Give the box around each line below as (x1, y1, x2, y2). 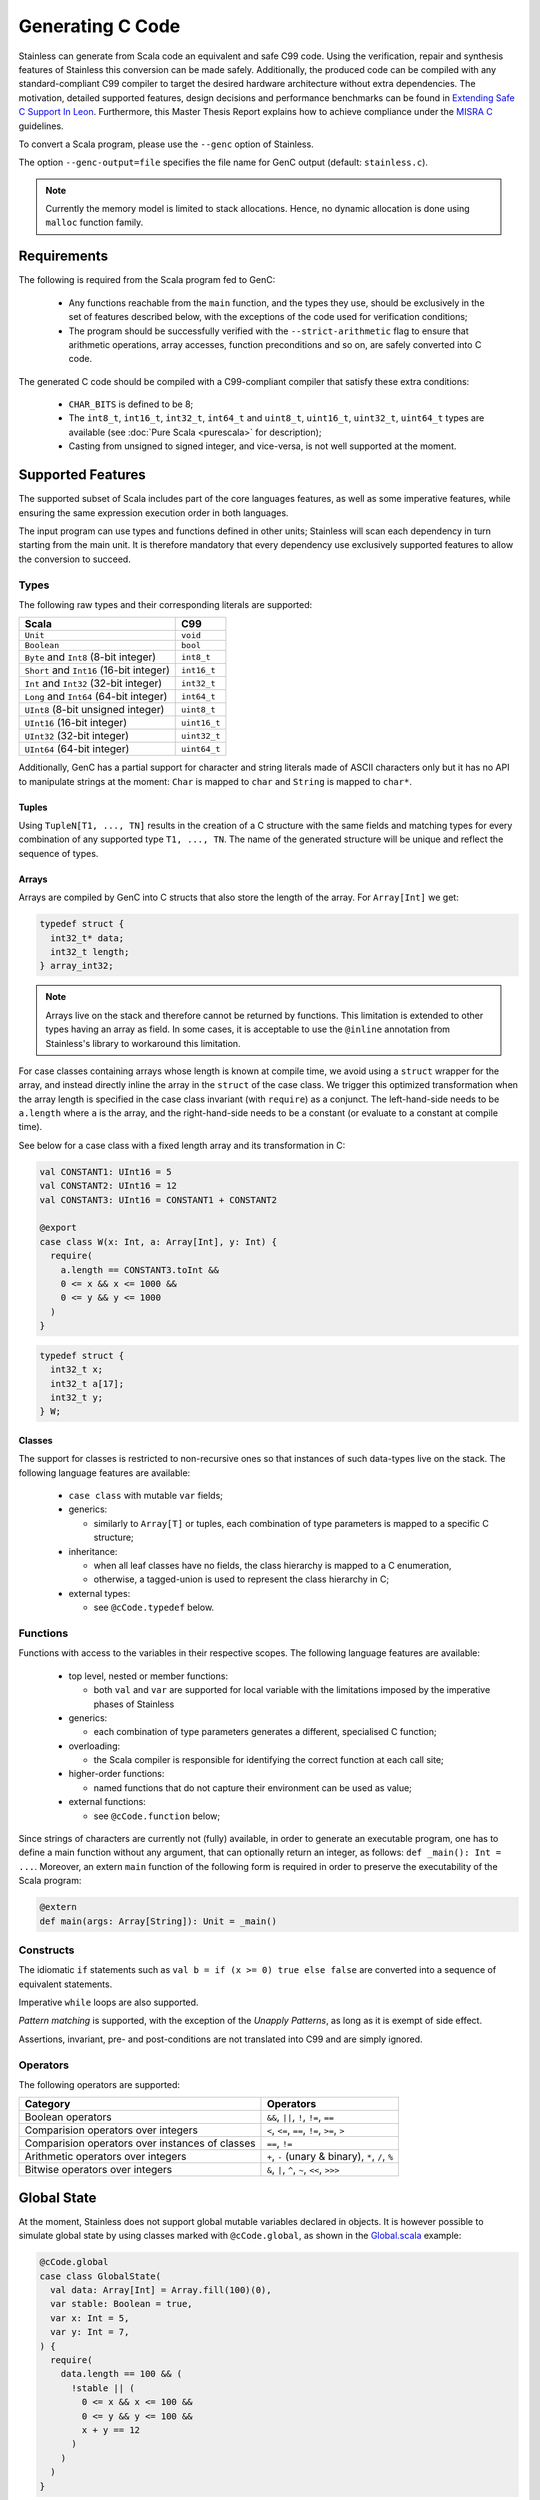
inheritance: (68, 1545, 118, 1557)
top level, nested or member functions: (68, 1670, 229, 1682)
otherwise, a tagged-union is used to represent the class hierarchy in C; (93, 1573, 390, 1585)
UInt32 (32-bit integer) (24, 729, 130, 743)
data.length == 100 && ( (60, 2368, 183, 2380)
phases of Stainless (93, 1698, 175, 1710)
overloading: (68, 1740, 121, 1752)
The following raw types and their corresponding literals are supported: (18, 598, 313, 610)
